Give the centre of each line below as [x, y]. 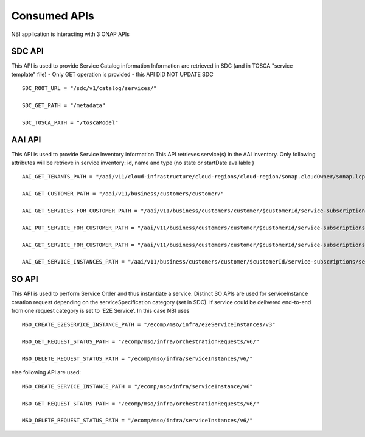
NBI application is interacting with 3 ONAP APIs [71, 34]
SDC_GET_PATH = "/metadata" [64, 106]
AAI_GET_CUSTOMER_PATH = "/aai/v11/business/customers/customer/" [123, 194]
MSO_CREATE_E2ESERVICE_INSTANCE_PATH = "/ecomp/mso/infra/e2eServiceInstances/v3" [149, 325]
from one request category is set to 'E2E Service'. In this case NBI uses [100, 311]
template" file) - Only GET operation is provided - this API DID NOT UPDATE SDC [112, 74]
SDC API [27, 51]
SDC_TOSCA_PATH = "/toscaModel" [70, 122]
